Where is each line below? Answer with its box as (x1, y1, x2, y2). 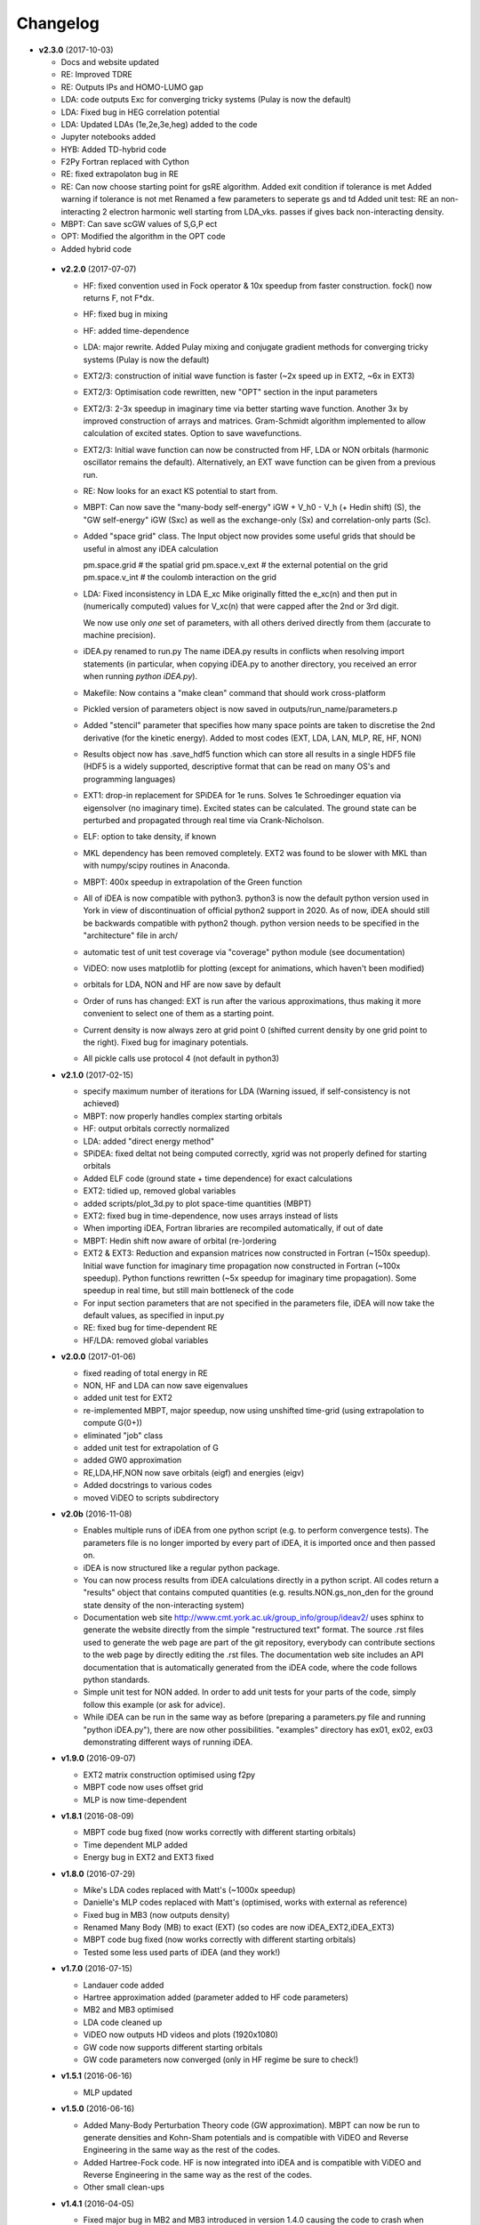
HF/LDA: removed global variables (83, 1335, 209, 1346)
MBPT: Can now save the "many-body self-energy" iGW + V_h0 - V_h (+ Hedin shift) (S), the (83, 502, 421, 513)
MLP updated (83, 2087, 132, 2098)
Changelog (16, 13, 100, 33)
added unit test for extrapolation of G (83, 1443, 220, 1452)
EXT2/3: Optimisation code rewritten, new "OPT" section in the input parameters (83, 387, 378, 398)
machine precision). (83, 629, 156, 640)
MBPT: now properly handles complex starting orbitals (83, 1111, 283, 1121)
